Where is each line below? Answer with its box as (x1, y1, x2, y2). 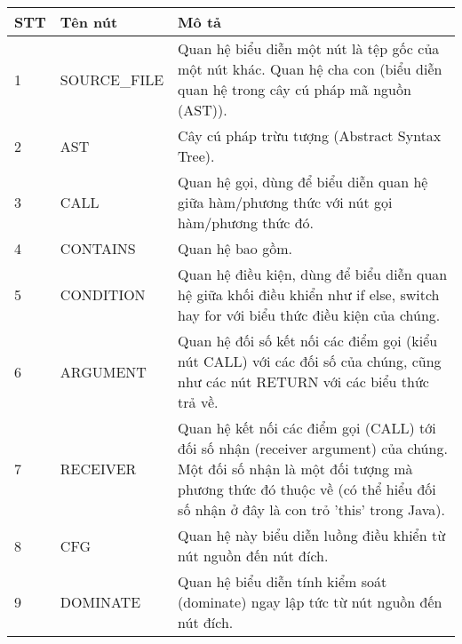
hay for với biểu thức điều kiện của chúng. (178, 305, 441, 325)
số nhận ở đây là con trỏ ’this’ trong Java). (178, 499, 446, 520)
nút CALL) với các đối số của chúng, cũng (178, 351, 442, 371)
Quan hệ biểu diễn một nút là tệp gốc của (178, 38, 440, 59)
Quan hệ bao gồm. (178, 238, 292, 258)
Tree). (178, 146, 215, 166)
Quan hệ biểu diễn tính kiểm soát (178, 571, 387, 592)
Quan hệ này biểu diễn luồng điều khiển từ (178, 525, 446, 545)
